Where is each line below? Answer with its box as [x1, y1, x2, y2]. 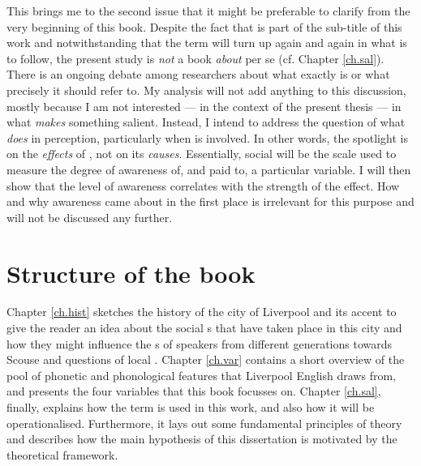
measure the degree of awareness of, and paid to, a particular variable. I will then [6, 160, 411, 177]
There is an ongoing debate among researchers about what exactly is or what [6, 66, 390, 83]
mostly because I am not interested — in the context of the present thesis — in [6, 97, 402, 114]
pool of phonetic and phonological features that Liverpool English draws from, [6, 366, 396, 383]
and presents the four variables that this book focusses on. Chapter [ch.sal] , [6, 383, 381, 400]
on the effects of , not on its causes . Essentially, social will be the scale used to [6, 145, 397, 162]
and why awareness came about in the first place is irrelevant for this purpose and [6, 193, 415, 210]
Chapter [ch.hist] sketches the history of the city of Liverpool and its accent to [6, 303, 397, 320]
